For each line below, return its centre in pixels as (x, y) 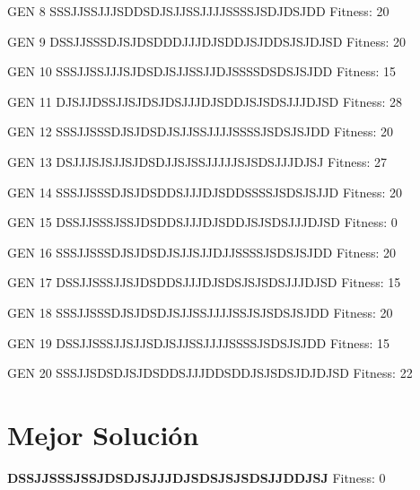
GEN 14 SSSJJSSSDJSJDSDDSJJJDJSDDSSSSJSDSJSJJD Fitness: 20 (205, 192)
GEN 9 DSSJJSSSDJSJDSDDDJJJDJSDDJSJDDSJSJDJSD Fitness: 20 (207, 41)
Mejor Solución (103, 434)
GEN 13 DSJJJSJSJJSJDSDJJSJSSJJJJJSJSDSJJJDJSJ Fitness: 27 (197, 161)
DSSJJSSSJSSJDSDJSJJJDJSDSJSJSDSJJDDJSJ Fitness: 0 (197, 477)
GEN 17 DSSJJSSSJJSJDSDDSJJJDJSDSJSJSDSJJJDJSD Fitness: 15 (204, 282)
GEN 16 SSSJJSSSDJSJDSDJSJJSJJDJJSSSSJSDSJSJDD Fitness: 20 (202, 252)
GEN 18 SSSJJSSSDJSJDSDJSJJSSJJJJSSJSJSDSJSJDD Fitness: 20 (200, 312)
